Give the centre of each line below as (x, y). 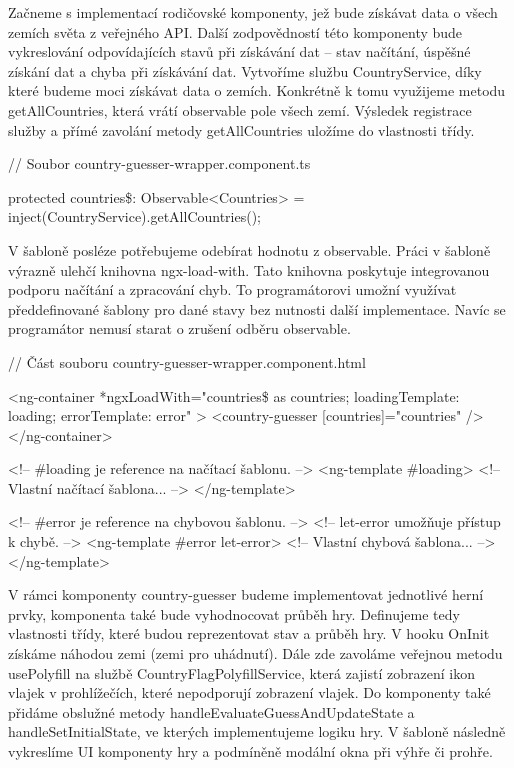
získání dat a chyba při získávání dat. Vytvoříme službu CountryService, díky (245, 70)
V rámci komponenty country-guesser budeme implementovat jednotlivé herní (246, 594)
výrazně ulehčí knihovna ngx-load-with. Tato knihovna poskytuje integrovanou (249, 269)
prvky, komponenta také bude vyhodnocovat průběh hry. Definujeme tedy (234, 613)
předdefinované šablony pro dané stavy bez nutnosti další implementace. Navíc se (257, 308)
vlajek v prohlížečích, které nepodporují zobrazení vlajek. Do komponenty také (249, 692)
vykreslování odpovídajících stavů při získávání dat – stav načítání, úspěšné (239, 51)
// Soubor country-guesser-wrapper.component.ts (159, 163)
